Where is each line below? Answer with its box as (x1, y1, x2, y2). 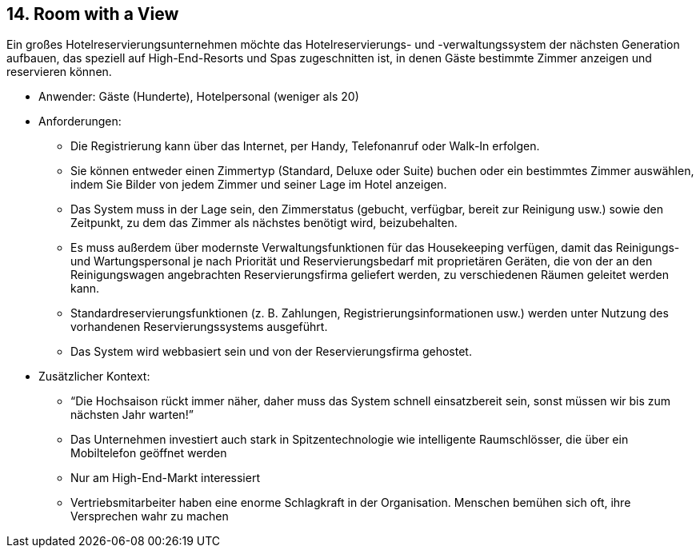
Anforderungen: (38, 114, 122, 129)
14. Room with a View (6, 4, 179, 24)
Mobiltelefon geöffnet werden (70, 446, 227, 460)
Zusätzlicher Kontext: (38, 369, 150, 384)
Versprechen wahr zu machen (70, 509, 229, 524)
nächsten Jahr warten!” (70, 408, 194, 422)
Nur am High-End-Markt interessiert (70, 471, 260, 485)
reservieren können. (6, 65, 112, 79)
